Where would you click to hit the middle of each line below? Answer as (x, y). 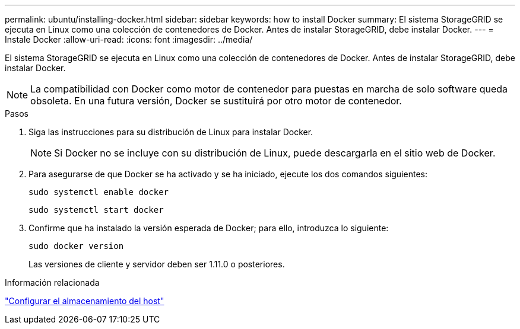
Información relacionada (52, 282)
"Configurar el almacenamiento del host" (85, 301)
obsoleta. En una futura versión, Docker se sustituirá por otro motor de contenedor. (216, 101)
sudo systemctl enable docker (99, 192)
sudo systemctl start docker (96, 210)
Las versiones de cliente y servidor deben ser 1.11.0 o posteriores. (157, 264)
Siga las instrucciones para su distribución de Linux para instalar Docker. (171, 132)
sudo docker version (76, 246)
